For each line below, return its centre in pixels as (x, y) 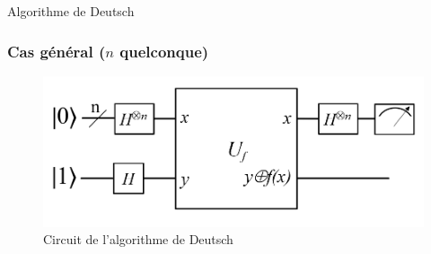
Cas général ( (57, 51)
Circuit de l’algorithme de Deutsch (138, 239)
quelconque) (164, 51)
